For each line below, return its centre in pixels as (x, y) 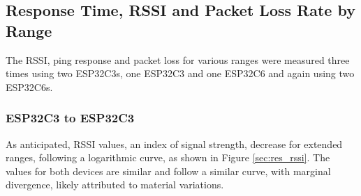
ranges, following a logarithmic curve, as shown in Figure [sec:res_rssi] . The (168, 157)
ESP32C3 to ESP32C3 (70, 118)
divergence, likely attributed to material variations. (115, 185)
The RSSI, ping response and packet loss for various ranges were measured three (178, 59)
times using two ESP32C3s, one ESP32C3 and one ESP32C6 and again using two (180, 73)
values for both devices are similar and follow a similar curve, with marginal (168, 171)
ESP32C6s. (29, 87)
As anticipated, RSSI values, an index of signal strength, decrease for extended (174, 144)
